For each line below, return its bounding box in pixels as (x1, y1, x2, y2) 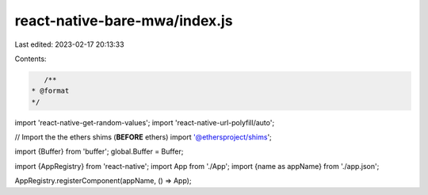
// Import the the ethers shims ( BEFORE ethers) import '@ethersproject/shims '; (14, 132, 273, 142)
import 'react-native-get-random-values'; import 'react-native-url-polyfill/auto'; (14, 117, 275, 127)
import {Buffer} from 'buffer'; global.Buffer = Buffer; (14, 147, 184, 156)
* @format (31, 86, 70, 95)
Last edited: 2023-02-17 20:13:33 (14, 40, 124, 49)
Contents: (14, 54, 47, 63)
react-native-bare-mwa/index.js (14, 12, 233, 29)
